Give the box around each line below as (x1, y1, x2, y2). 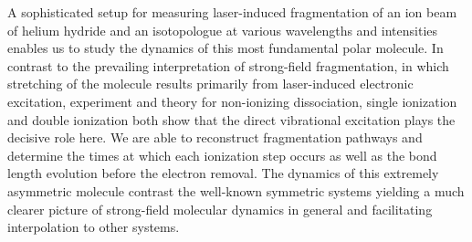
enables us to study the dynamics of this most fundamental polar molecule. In (7, 38, 444, 58)
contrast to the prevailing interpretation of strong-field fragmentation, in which (7, 56, 449, 75)
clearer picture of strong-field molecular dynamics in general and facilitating (7, 199, 433, 218)
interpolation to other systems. (7, 217, 180, 237)
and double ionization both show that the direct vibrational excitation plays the (7, 110, 456, 129)
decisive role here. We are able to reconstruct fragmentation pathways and (7, 128, 423, 147)
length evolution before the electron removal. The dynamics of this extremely (7, 163, 439, 183)
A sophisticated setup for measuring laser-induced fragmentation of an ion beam (7, 3, 457, 21)
